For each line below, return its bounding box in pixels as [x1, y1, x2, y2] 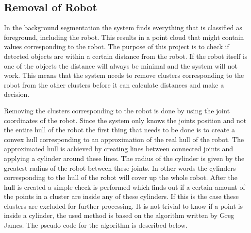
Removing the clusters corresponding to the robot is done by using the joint [4, 105, 230, 115]
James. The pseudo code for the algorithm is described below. [4, 220, 188, 230]
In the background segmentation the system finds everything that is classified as [4, 22, 242, 33]
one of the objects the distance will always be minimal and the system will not [4, 60, 238, 71]
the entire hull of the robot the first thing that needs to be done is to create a [4, 125, 235, 135]
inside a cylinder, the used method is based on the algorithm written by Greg [4, 210, 234, 220]
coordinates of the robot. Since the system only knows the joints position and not [4, 115, 247, 125]
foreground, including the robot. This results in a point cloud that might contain [4, 32, 244, 42]
